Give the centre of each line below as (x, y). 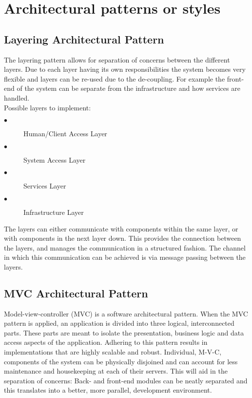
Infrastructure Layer (54, 212)
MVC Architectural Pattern (76, 293)
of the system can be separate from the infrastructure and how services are (128, 88)
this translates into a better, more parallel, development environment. (108, 390)
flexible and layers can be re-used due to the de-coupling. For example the (115, 78)
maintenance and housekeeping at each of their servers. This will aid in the (116, 371)
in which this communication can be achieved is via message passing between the (125, 257)
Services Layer (45, 186)
